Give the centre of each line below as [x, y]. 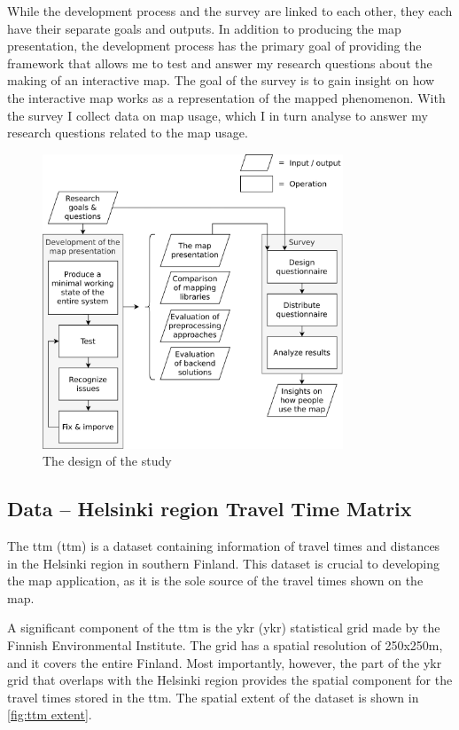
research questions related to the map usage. [128, 133]
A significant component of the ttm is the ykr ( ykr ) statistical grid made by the [224, 628]
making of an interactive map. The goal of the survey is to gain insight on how [221, 80]
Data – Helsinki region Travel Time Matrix [210, 509]
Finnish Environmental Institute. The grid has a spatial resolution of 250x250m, [225, 645]
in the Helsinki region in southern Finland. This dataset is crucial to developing [224, 563]
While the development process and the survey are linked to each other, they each [230, 11]
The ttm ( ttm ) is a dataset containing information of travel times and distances [224, 546]
